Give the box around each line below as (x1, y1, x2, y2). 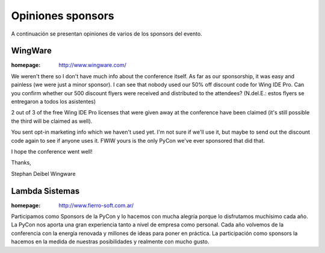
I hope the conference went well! (11, 148, 93, 155)
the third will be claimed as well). (11, 117, 93, 125)
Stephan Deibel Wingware (11, 170, 76, 177)
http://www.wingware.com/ (58, 61, 126, 69)
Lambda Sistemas (11, 186, 80, 196)
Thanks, (11, 159, 31, 166)
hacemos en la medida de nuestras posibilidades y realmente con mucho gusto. (11, 238, 209, 245)
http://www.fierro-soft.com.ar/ (58, 202, 134, 209)
